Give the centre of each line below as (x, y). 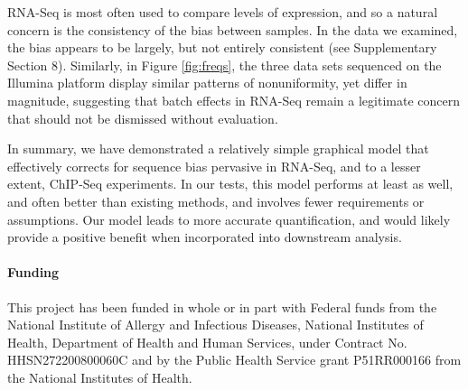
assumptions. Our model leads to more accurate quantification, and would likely (229, 219)
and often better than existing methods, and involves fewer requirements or (216, 201)
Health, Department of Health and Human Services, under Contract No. (207, 342)
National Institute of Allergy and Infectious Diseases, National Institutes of (215, 325)
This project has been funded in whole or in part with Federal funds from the (222, 306)
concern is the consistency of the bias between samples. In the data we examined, (233, 29)
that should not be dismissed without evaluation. (143, 118)
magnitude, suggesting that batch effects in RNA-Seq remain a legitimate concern (234, 100)
